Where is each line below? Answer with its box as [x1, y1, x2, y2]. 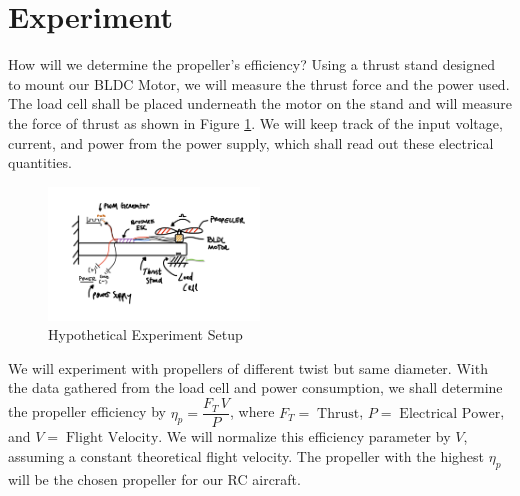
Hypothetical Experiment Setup [48, 324, 243, 345]
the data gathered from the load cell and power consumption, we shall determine [8, 377, 503, 398]
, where [230, 401, 275, 422]
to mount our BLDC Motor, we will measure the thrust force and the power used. [8, 73, 510, 94]
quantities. [8, 152, 72, 173]
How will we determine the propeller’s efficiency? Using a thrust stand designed [8, 54, 496, 75]
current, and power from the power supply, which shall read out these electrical [8, 132, 494, 153]
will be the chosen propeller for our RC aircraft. [8, 468, 301, 489]
